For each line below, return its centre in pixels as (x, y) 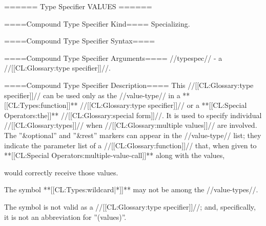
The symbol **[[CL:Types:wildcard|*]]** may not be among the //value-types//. (131, 189)
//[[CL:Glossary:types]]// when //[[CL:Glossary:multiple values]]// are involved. (131, 125)
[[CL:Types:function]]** (41, 105)
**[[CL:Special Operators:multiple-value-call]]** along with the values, (115, 155)
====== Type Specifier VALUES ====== (78, 6)
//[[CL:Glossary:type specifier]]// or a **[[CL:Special (163, 105)
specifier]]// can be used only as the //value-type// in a (92, 95)
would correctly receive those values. (61, 172)
